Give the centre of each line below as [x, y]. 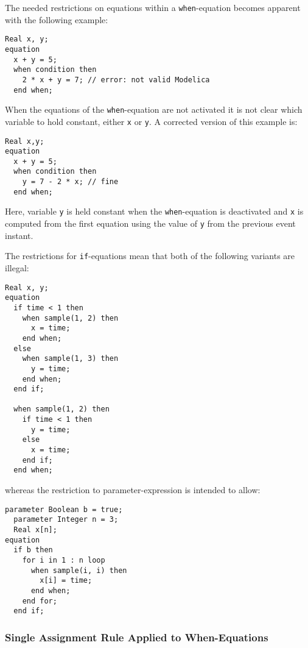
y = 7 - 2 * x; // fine [70, 182]
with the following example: [57, 19]
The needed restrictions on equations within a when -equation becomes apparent [153, 7]
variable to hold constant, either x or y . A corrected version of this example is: [151, 121]
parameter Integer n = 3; [66, 520]
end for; [40, 601]
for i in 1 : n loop [64, 560]
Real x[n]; [35, 529]
